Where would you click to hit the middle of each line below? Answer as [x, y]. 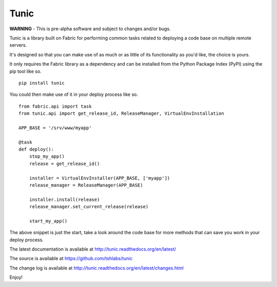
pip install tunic [42, 83]
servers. [18, 45]
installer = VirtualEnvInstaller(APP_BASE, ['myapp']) [100, 178]
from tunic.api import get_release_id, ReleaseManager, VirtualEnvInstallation [121, 114]
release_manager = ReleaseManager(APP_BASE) [86, 185]
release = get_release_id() [64, 163]
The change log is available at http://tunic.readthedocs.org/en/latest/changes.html [97, 268]
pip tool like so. [26, 71]
